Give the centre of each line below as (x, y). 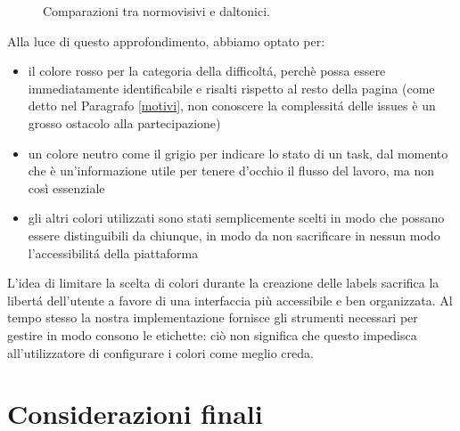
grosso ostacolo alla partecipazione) (124, 122)
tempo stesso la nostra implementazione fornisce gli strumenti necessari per (213, 317)
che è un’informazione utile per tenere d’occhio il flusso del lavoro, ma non (231, 171)
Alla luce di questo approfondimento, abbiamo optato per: (166, 41)
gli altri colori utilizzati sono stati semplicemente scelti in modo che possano (236, 218)
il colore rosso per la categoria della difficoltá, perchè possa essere (207, 71)
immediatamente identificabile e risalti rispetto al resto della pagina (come (231, 88)
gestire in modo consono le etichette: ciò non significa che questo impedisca (212, 334)
